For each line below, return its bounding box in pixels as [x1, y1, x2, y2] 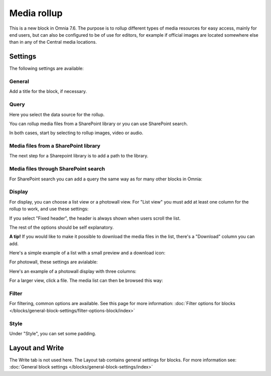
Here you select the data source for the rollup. [9, 111, 105, 118]
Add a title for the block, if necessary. [9, 88, 87, 95]
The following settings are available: [9, 65, 84, 71]
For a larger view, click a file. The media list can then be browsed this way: [9, 277, 163, 284]
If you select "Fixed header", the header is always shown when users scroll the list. [9, 215, 181, 221]
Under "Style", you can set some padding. [9, 330, 96, 336]
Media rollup [9, 8, 63, 19]
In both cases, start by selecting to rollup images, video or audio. [9, 130, 144, 136]
